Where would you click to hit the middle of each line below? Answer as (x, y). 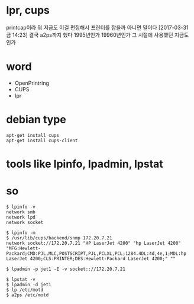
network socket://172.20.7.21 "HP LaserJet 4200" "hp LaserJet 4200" (94, 243)
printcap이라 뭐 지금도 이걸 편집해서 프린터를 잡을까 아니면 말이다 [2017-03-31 (97, 27)
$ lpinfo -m (21, 233)
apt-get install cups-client (42, 140)
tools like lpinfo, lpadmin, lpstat (85, 164)
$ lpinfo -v (21, 207)
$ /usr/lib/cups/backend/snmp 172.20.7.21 (59, 238)
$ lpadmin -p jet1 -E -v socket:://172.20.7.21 (66, 269)
